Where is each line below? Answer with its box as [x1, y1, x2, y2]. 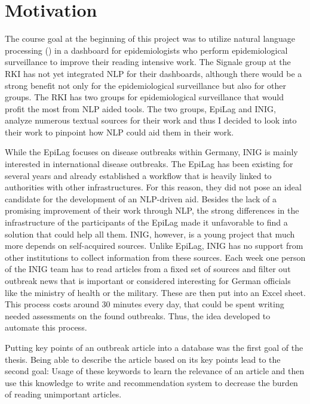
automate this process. [5, 321, 87, 334]
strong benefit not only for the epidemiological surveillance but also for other [5, 79, 287, 91]
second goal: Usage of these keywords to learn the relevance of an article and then [5, 365, 305, 377]
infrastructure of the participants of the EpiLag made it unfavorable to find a [5, 216, 288, 229]
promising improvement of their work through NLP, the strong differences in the [5, 204, 299, 217]
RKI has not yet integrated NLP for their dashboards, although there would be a [5, 67, 302, 79]
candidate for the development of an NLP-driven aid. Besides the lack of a [5, 192, 277, 205]
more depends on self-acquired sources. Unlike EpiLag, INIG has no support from [5, 239, 303, 252]
